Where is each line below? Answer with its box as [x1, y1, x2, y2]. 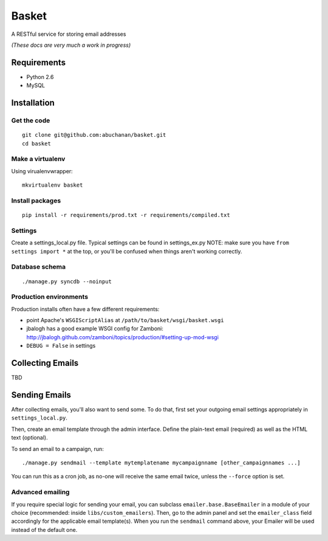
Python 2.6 [26, 73, 54, 80]
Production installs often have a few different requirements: [11, 305, 160, 312]
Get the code [11, 116, 50, 125]
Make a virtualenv [11, 155, 66, 164]
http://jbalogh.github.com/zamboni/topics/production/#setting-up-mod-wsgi [26, 333, 219, 340]
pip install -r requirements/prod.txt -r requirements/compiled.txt [22, 212, 230, 219]
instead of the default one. [11, 526, 78, 533]
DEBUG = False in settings [26, 342, 96, 350]
